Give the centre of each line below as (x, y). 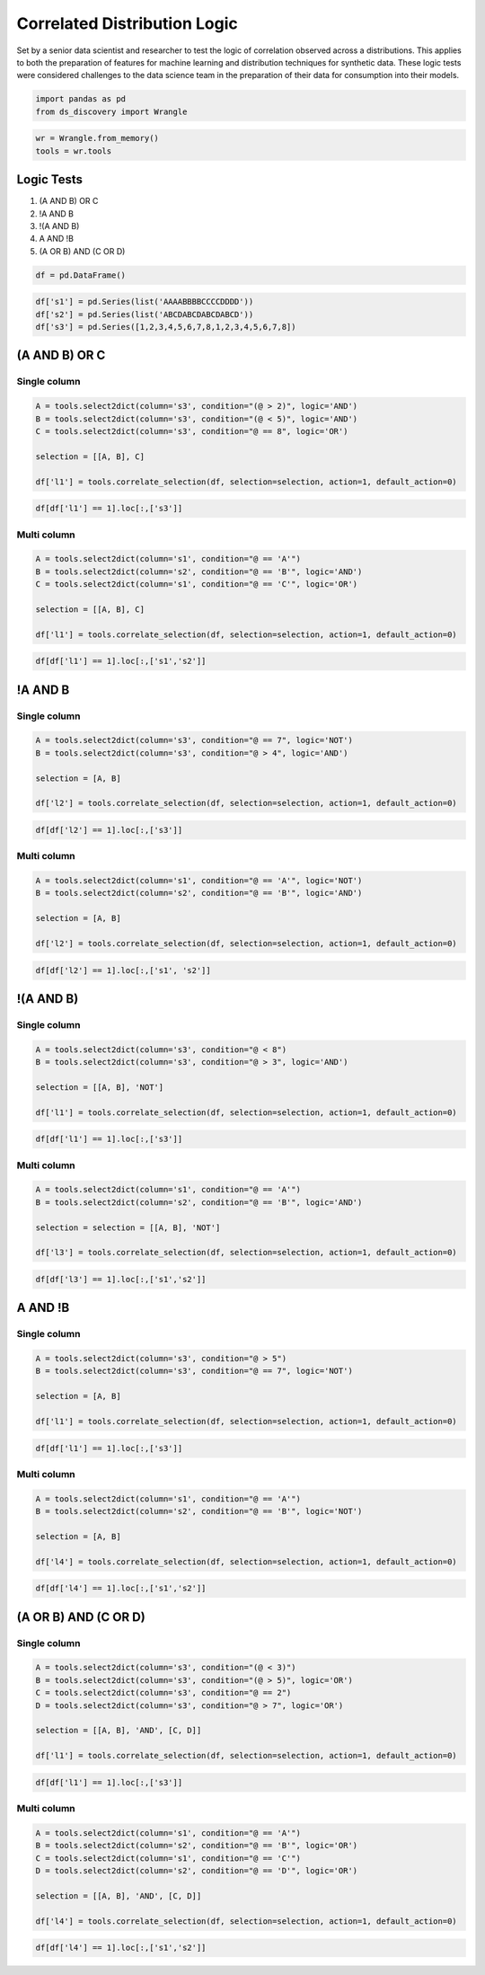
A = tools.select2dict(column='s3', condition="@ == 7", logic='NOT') (194, 740)
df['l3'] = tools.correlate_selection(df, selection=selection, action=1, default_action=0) (246, 1253)
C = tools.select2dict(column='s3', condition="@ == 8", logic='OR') (192, 432)
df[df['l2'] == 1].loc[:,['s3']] (109, 830)
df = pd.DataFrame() (80, 275)
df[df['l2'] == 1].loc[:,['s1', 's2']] (123, 970)
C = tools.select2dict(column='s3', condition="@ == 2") (163, 1693)
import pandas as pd (80, 99)
